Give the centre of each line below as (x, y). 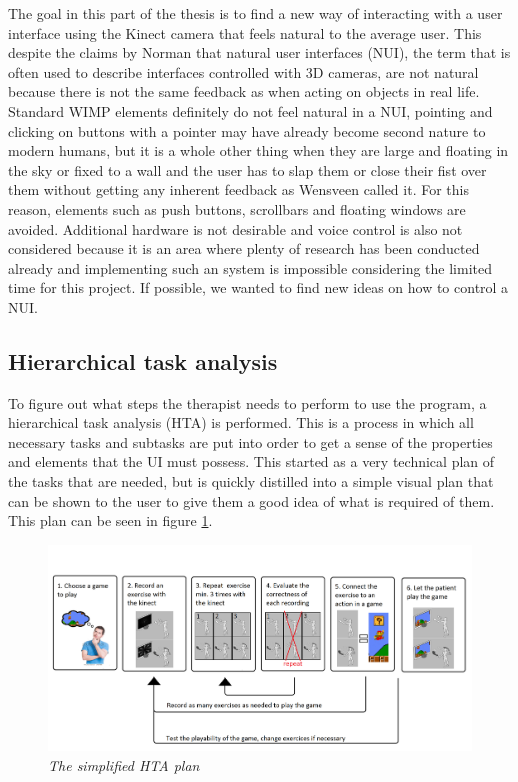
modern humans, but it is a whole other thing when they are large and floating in (258, 150)
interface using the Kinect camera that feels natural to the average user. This (245, 32)
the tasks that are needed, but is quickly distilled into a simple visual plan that (251, 481)
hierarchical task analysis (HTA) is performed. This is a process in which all (241, 422)
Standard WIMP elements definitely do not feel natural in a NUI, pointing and (250, 110)
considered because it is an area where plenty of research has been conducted (244, 248)
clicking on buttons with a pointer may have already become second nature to (247, 130)
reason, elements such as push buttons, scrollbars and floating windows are (237, 208)
